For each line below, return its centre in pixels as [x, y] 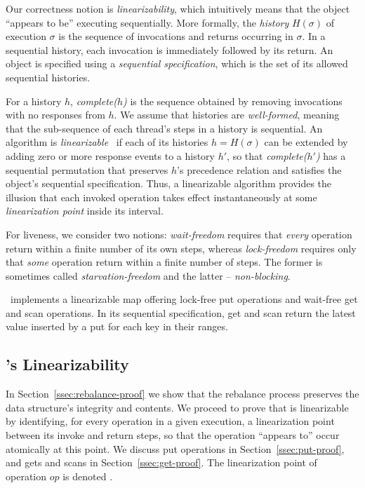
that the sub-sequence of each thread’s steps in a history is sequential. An [164, 128]
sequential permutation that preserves [87, 169]
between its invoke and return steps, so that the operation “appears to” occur [173, 435]
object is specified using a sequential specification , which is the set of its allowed [177, 63]
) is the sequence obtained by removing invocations [233, 101]
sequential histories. [48, 77]
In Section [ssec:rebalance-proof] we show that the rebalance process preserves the [182, 394]
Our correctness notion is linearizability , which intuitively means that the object [178, 8]
